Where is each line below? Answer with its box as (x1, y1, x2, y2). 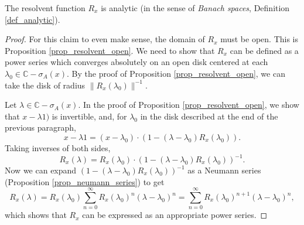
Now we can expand (5, 164, 77, 176)
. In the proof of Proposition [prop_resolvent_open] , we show (78, 98, 299, 111)
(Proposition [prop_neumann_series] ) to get (5, 175, 165, 187)
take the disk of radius (5, 79, 86, 91)
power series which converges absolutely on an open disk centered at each (5, 56, 268, 68)
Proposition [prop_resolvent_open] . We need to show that (5, 44, 215, 56)
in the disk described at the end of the (140, 110, 278, 122)
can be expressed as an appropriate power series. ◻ (82, 209, 268, 221)
